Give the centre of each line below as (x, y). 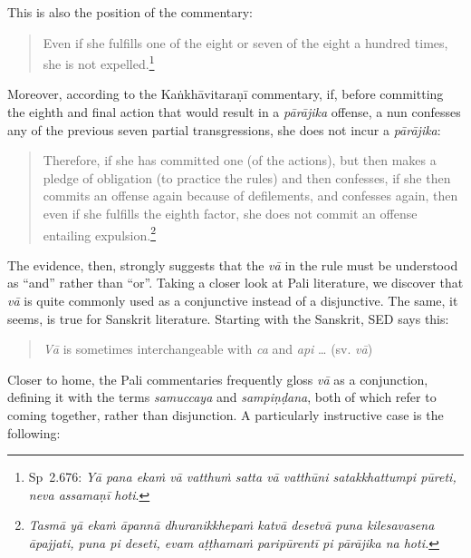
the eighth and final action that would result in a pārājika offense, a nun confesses (234, 112)
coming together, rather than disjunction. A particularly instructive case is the (226, 415)
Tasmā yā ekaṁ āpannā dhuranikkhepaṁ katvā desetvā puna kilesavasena (231, 525)
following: (34, 432)
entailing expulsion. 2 (99, 233)
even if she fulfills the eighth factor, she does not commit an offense (230, 213)
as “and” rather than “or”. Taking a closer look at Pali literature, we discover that (235, 283)
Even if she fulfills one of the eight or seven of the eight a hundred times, (245, 42)
